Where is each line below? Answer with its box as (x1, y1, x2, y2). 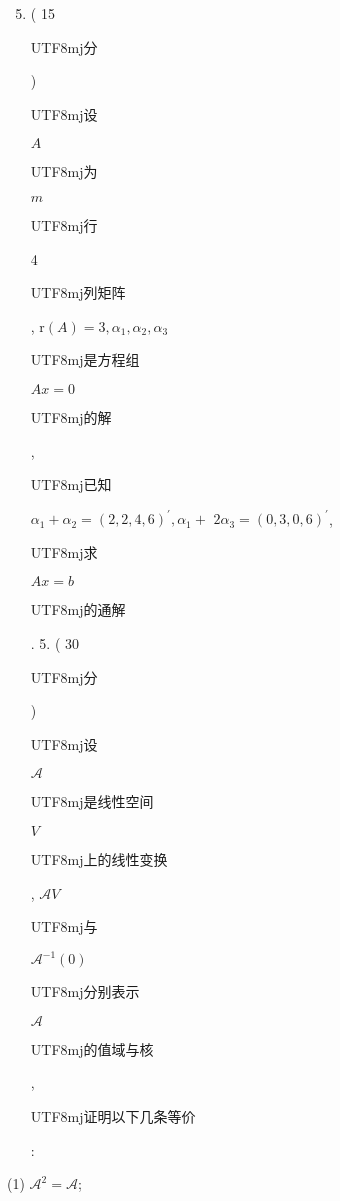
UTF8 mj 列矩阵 (30, 282, 126, 303)
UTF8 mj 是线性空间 (30, 791, 154, 812)
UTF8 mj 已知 (30, 474, 112, 495)
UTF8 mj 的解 (30, 406, 112, 427)
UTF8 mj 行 (30, 214, 98, 235)
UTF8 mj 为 (30, 161, 98, 182)
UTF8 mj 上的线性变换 (30, 848, 168, 869)
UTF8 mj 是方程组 (30, 349, 140, 370)
